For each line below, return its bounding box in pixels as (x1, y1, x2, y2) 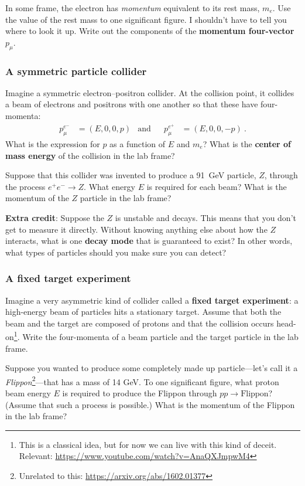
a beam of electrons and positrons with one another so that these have (5, 98, 258, 110)
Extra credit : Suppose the (5, 212, 104, 223)
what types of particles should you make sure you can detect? (5, 246, 227, 258)
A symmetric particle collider (5, 63, 147, 78)
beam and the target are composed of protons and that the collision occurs (5, 317, 274, 329)
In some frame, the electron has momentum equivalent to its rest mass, (5, 2, 260, 13)
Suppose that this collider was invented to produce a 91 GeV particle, (5, 169, 256, 181)
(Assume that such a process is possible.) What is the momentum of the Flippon (5, 398, 295, 410)
